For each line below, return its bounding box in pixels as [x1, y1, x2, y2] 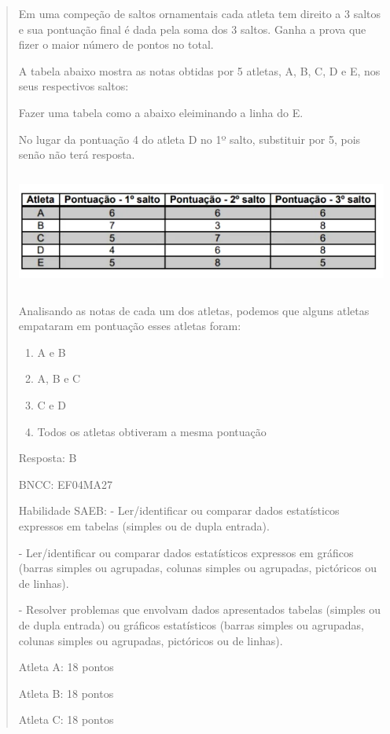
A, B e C [37, 370, 81, 387]
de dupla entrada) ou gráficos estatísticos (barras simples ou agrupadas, [18, 616, 364, 633]
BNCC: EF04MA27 [18, 475, 112, 492]
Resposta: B [18, 450, 77, 466]
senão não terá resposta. [18, 146, 135, 163]
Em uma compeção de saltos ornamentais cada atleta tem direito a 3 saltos [18, 6, 381, 21]
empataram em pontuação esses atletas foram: [18, 317, 241, 334]
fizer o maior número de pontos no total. [18, 36, 214, 53]
